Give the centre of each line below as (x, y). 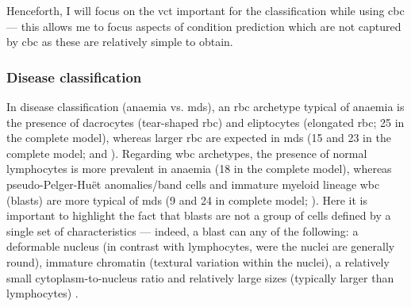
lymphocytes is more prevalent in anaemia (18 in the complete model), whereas (199, 169)
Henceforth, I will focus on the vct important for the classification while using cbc (205, 10)
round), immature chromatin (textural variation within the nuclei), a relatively (198, 261)
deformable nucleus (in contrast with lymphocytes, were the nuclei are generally (201, 246)
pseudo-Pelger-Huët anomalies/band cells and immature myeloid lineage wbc (193, 184)
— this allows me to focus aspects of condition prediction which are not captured (204, 26)
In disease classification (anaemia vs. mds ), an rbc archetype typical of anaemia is (205, 106)
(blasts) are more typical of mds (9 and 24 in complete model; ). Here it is (187, 200)
